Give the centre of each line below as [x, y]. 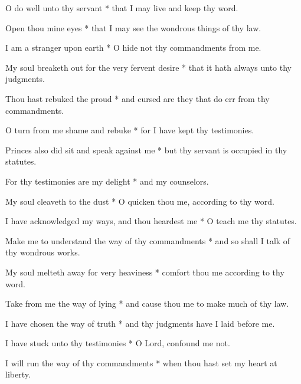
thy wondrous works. [43, 252]
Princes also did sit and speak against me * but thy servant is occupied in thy [146, 150]
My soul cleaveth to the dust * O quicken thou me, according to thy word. [140, 201]
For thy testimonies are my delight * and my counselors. [107, 181]
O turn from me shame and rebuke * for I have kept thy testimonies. [130, 130]
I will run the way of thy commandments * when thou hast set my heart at [141, 362]
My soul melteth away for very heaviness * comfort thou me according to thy [145, 272]
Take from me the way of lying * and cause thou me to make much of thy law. [147, 303]
